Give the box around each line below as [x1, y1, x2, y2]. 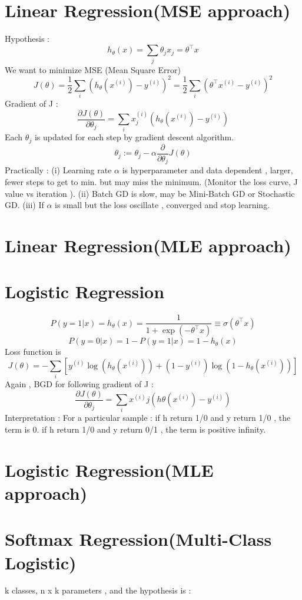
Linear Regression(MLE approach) [5, 233, 291, 257]
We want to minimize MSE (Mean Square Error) [5, 63, 181, 75]
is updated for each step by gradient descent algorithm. [34, 131, 234, 143]
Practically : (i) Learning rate [5, 164, 112, 176]
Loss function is [5, 345, 61, 358]
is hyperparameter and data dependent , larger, [122, 164, 293, 176]
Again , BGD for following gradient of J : [5, 378, 154, 390]
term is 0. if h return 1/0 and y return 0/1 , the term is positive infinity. [5, 423, 266, 436]
